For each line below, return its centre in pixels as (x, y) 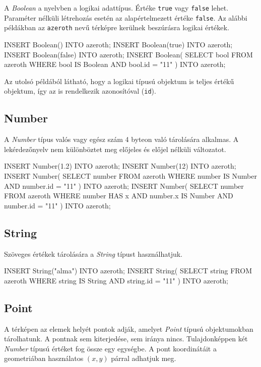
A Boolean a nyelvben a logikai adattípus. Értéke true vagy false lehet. (116, 8)
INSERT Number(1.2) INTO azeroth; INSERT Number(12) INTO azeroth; (120, 166)
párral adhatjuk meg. (144, 358)
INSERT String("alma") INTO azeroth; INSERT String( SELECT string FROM (128, 271)
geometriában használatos (44, 358)
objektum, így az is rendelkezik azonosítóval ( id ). (80, 91)
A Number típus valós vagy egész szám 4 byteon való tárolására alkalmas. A (121, 139)
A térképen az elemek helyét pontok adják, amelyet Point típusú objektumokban (129, 328)
